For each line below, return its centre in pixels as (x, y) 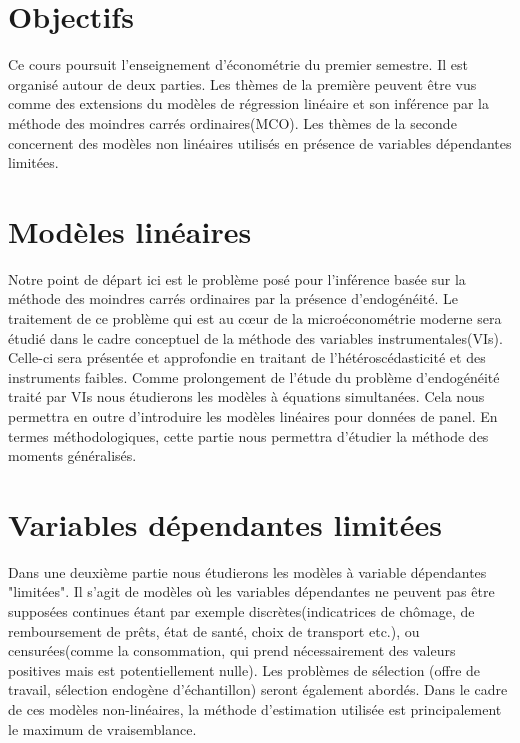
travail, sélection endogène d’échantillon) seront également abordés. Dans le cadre (258, 689)
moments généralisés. (72, 455)
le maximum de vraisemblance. (102, 728)
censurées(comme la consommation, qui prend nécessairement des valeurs (232, 650)
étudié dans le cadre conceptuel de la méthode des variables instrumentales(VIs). (255, 337)
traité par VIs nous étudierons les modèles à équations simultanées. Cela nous (246, 396)
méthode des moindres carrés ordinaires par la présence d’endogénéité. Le (233, 298)
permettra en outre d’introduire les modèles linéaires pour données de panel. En (253, 415)
